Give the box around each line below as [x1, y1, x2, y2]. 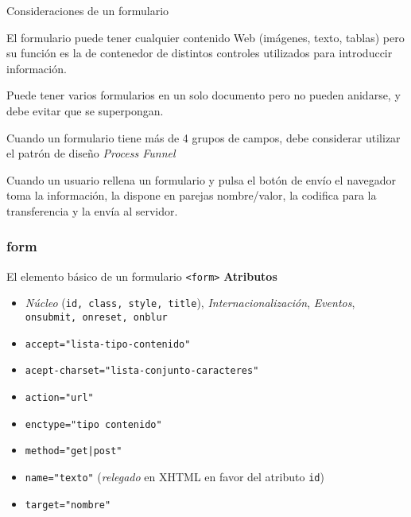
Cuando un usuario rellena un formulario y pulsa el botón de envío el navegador [6, 171, 397, 188]
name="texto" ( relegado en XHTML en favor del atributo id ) [25, 468, 324, 484]
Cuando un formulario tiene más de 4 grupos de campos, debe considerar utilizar [6, 129, 401, 146]
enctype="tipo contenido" [25, 418, 162, 430]
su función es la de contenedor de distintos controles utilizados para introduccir [6, 45, 393, 61]
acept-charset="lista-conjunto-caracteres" [25, 365, 259, 377]
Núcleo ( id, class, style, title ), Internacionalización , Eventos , [25, 294, 355, 311]
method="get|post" [25, 445, 122, 457]
